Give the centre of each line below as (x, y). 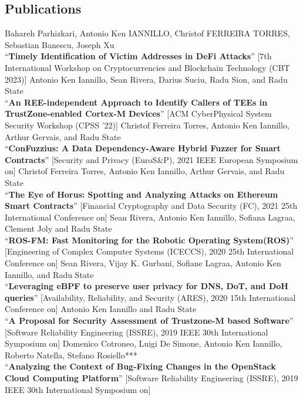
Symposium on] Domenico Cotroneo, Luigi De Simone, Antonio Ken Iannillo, (144, 343)
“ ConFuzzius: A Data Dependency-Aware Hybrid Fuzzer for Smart (143, 148)
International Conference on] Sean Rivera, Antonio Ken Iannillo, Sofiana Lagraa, (150, 217)
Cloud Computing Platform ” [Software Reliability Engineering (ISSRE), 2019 (151, 378)
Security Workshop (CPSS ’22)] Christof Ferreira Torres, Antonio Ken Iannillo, (147, 125)
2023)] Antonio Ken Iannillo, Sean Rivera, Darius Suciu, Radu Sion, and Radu (146, 79)
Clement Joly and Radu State (58, 228)
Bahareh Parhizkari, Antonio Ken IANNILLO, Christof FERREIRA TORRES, (147, 33)
